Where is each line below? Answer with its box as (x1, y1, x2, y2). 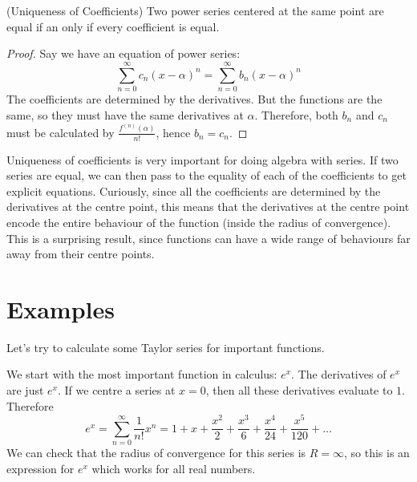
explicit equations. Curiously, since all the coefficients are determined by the (6, 182, 381, 199)
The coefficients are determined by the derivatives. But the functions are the (6, 90, 383, 107)
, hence (156, 124, 191, 140)
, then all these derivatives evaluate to (205, 382, 393, 399)
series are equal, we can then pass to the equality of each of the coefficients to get (6, 167, 407, 184)
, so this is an (344, 444, 410, 461)
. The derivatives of (291, 366, 387, 383)
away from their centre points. (6, 245, 155, 262)
